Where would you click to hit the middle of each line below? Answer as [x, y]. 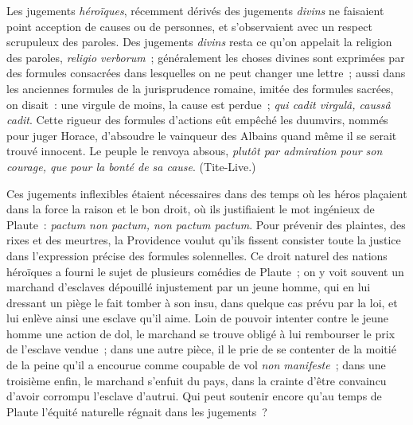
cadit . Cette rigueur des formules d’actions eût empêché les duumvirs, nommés [197, 120]
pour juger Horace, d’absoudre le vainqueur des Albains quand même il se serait [202, 135]
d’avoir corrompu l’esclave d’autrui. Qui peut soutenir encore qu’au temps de [194, 396]
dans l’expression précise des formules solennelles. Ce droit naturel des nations [197, 255]
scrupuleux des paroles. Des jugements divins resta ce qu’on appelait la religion [199, 42]
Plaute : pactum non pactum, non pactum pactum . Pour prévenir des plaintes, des [206, 224]
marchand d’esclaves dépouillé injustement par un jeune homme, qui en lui [189, 287]
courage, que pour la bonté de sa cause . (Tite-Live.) [131, 166]
